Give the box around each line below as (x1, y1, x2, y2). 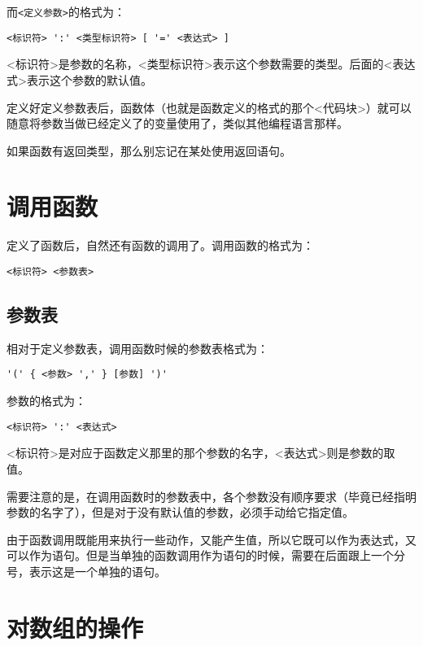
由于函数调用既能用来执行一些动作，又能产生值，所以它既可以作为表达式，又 (7, 530, 416, 548)
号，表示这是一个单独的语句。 (7, 562, 166, 579)
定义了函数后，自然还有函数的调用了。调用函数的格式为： (7, 237, 314, 254)
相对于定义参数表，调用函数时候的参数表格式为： (7, 339, 268, 356)
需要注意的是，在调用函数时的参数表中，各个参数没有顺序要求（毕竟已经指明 (7, 487, 416, 504)
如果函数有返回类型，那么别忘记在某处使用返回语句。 (7, 142, 291, 159)
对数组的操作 (7, 610, 144, 644)
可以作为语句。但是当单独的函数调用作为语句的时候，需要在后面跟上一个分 (7, 547, 405, 564)
